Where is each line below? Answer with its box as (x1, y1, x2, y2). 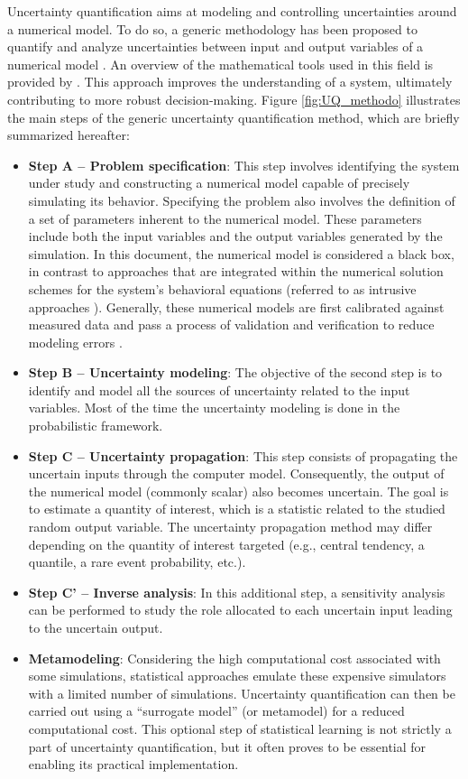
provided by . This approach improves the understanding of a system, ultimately (7, 72, 453, 91)
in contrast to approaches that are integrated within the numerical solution (28, 262, 444, 281)
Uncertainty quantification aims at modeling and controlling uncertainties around (7, 2, 457, 20)
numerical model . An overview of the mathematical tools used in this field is (7, 54, 434, 73)
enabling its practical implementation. (28, 755, 239, 774)
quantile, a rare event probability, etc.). (28, 552, 246, 571)
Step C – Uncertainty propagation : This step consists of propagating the (28, 446, 458, 465)
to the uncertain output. (28, 618, 163, 636)
